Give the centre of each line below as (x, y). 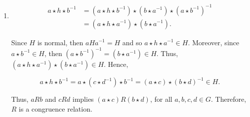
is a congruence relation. (56, 108)
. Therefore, (229, 99)
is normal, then (60, 42)
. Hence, (116, 64)
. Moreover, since (213, 42)
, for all (161, 99)
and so (132, 42)
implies (83, 99)
